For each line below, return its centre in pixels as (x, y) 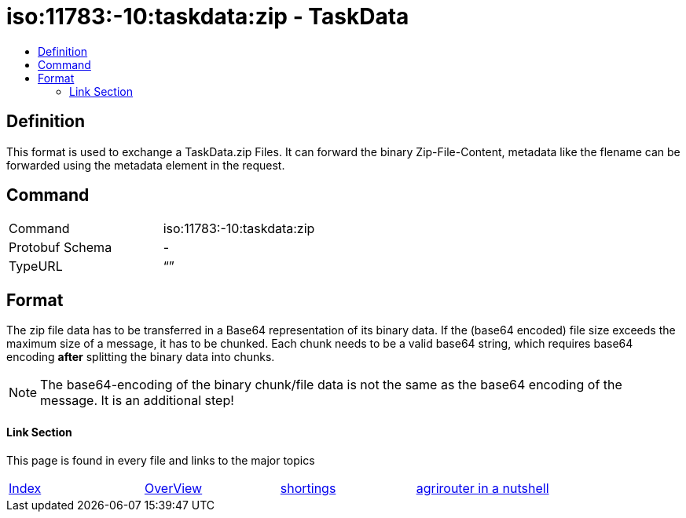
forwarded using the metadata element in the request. (146, 165)
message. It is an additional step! (137, 401)
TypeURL (36, 266)
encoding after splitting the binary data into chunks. (141, 357)
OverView (173, 488)
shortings (308, 488)
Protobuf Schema (61, 248)
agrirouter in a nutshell (482, 488)
